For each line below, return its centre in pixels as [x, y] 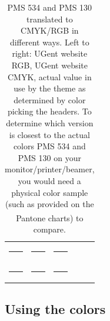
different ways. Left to [49, 42]
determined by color [50, 99]
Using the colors [55, 308]
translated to [49, 19]
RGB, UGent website [49, 65]
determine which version [50, 122]
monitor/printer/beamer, [50, 169]
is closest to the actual [49, 134]
